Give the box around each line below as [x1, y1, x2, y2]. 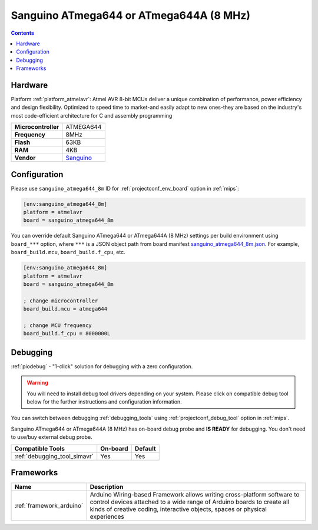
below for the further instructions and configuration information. [26, 398, 182, 405]
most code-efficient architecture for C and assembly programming [11, 112, 173, 119]
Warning [26, 379, 48, 386]
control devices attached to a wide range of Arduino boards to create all [90, 498, 290, 506]
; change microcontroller [23, 297, 98, 304]
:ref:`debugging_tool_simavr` [14, 452, 94, 460]
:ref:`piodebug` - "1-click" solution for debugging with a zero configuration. [11, 362, 193, 370]
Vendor [14, 154, 36, 162]
